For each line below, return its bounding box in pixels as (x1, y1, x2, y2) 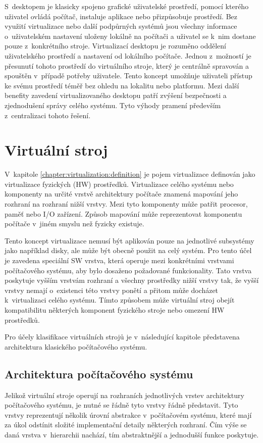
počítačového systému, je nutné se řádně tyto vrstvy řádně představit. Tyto (5, 400, 238, 410)
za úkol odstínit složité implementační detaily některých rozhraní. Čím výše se (5, 419, 247, 430)
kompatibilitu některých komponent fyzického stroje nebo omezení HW (5, 304, 225, 315)
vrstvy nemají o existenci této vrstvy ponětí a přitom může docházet (5, 284, 219, 295)
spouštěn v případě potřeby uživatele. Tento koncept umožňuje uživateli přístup (5, 70, 252, 81)
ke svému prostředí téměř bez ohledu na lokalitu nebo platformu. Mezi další (5, 80, 239, 90)
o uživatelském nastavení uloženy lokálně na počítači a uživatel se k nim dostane (5, 30, 256, 41)
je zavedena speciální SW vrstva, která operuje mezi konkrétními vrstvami (5, 255, 234, 265)
